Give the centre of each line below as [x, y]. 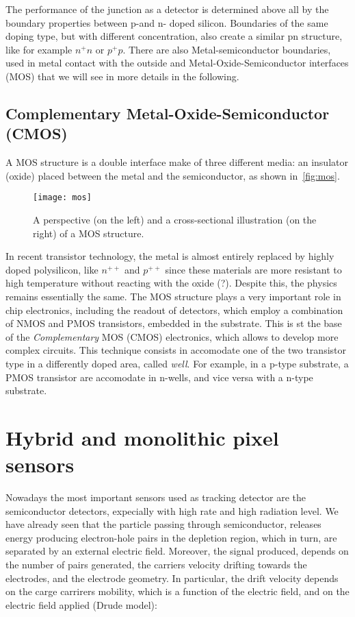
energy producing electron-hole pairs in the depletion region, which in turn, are [171, 537]
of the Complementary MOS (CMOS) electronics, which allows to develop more [172, 336]
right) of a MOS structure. [89, 233]
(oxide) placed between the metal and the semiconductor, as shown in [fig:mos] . [173, 175]
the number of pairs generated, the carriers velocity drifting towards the [156, 564]
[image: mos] [62, 198]
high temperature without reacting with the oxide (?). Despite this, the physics [171, 283]
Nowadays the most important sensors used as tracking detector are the [156, 497]
